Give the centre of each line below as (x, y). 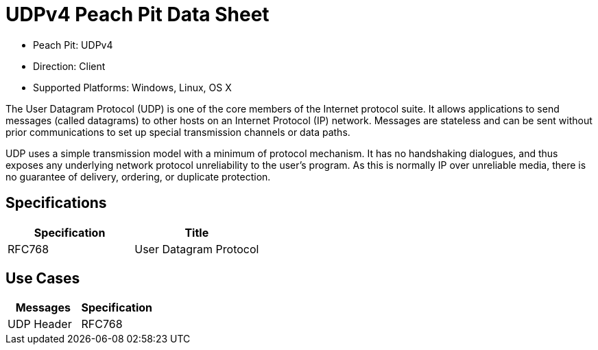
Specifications (56, 203)
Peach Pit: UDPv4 (73, 45)
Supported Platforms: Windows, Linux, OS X (132, 87)
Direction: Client (69, 66)
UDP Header (40, 324)
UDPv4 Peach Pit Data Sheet (137, 14)
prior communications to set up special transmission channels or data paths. (178, 132)
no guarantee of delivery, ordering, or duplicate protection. (138, 176)
